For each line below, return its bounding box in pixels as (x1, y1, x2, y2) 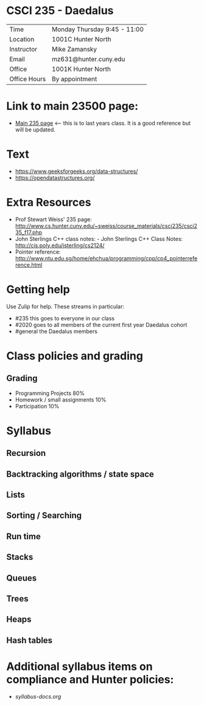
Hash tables (6, 635, 53, 645)
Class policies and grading (6, 349, 143, 362)
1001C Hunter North (51, 35, 111, 43)
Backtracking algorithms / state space (6, 469, 154, 479)
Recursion (6, 448, 46, 458)
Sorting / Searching (6, 510, 82, 521)
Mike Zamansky (51, 45, 97, 53)
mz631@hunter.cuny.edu (51, 54, 125, 63)
